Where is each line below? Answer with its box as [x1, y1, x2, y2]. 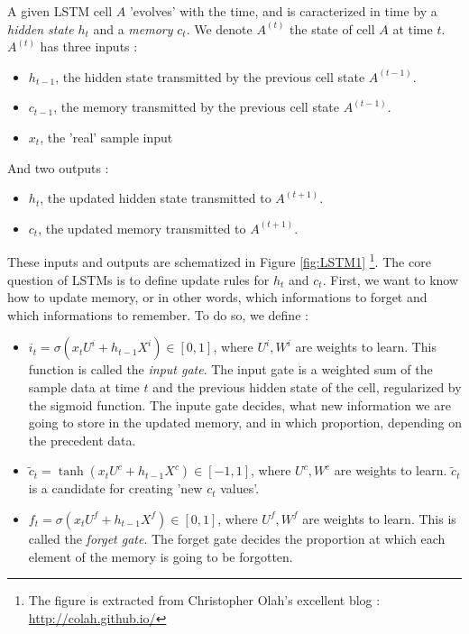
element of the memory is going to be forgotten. [28, 547, 293, 565]
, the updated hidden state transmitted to [40, 188, 271, 207]
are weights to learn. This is [302, 509, 456, 528]
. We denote [186, 19, 253, 38]
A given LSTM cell [7, 2, 113, 20]
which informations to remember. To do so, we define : [7, 305, 308, 324]
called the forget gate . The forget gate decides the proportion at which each [28, 528, 446, 547]
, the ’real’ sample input [40, 127, 173, 146]
